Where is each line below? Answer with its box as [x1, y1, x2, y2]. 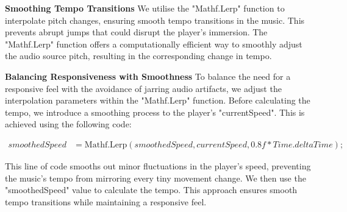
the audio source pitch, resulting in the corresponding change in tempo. [5, 49, 272, 62]
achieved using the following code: [5, 118, 132, 130]
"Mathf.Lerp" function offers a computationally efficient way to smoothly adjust [5, 37, 302, 50]
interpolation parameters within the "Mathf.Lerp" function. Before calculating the [5, 94, 310, 107]
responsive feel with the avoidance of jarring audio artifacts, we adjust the [5, 82, 282, 94]
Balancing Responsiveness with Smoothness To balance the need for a [5, 69, 291, 82]
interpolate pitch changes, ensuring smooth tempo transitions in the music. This [5, 13, 305, 26]
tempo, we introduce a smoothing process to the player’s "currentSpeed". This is [5, 105, 305, 118]
